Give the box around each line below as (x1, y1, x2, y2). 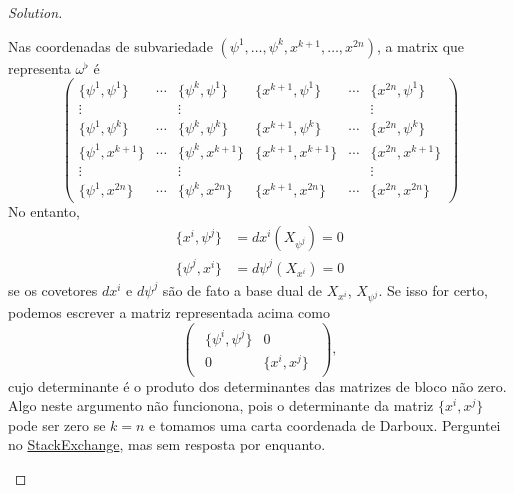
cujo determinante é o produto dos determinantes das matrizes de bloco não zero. (8, 375, 507, 396)
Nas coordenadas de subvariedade (8, 35, 213, 56)
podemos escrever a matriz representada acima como (8, 302, 330, 323)
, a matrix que (376, 35, 465, 56)
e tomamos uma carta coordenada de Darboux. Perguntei (149, 414, 501, 435)
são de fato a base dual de (162, 279, 323, 300)
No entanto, (8, 201, 80, 222)
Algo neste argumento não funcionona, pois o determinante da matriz (8, 395, 434, 416)
